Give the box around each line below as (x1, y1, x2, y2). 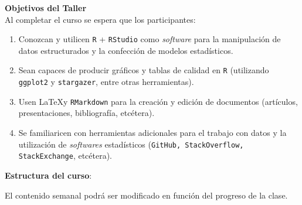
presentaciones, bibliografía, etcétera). (18, 107, 155, 119)
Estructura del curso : (5, 169, 92, 181)
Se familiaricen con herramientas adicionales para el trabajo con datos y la (18, 127, 287, 138)
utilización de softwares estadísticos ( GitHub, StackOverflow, (18, 138, 244, 150)
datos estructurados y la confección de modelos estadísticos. (18, 44, 233, 56)
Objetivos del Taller (5, 2, 87, 13)
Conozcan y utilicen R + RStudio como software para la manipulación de (18, 33, 281, 45)
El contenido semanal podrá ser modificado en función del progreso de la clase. (5, 189, 288, 201)
